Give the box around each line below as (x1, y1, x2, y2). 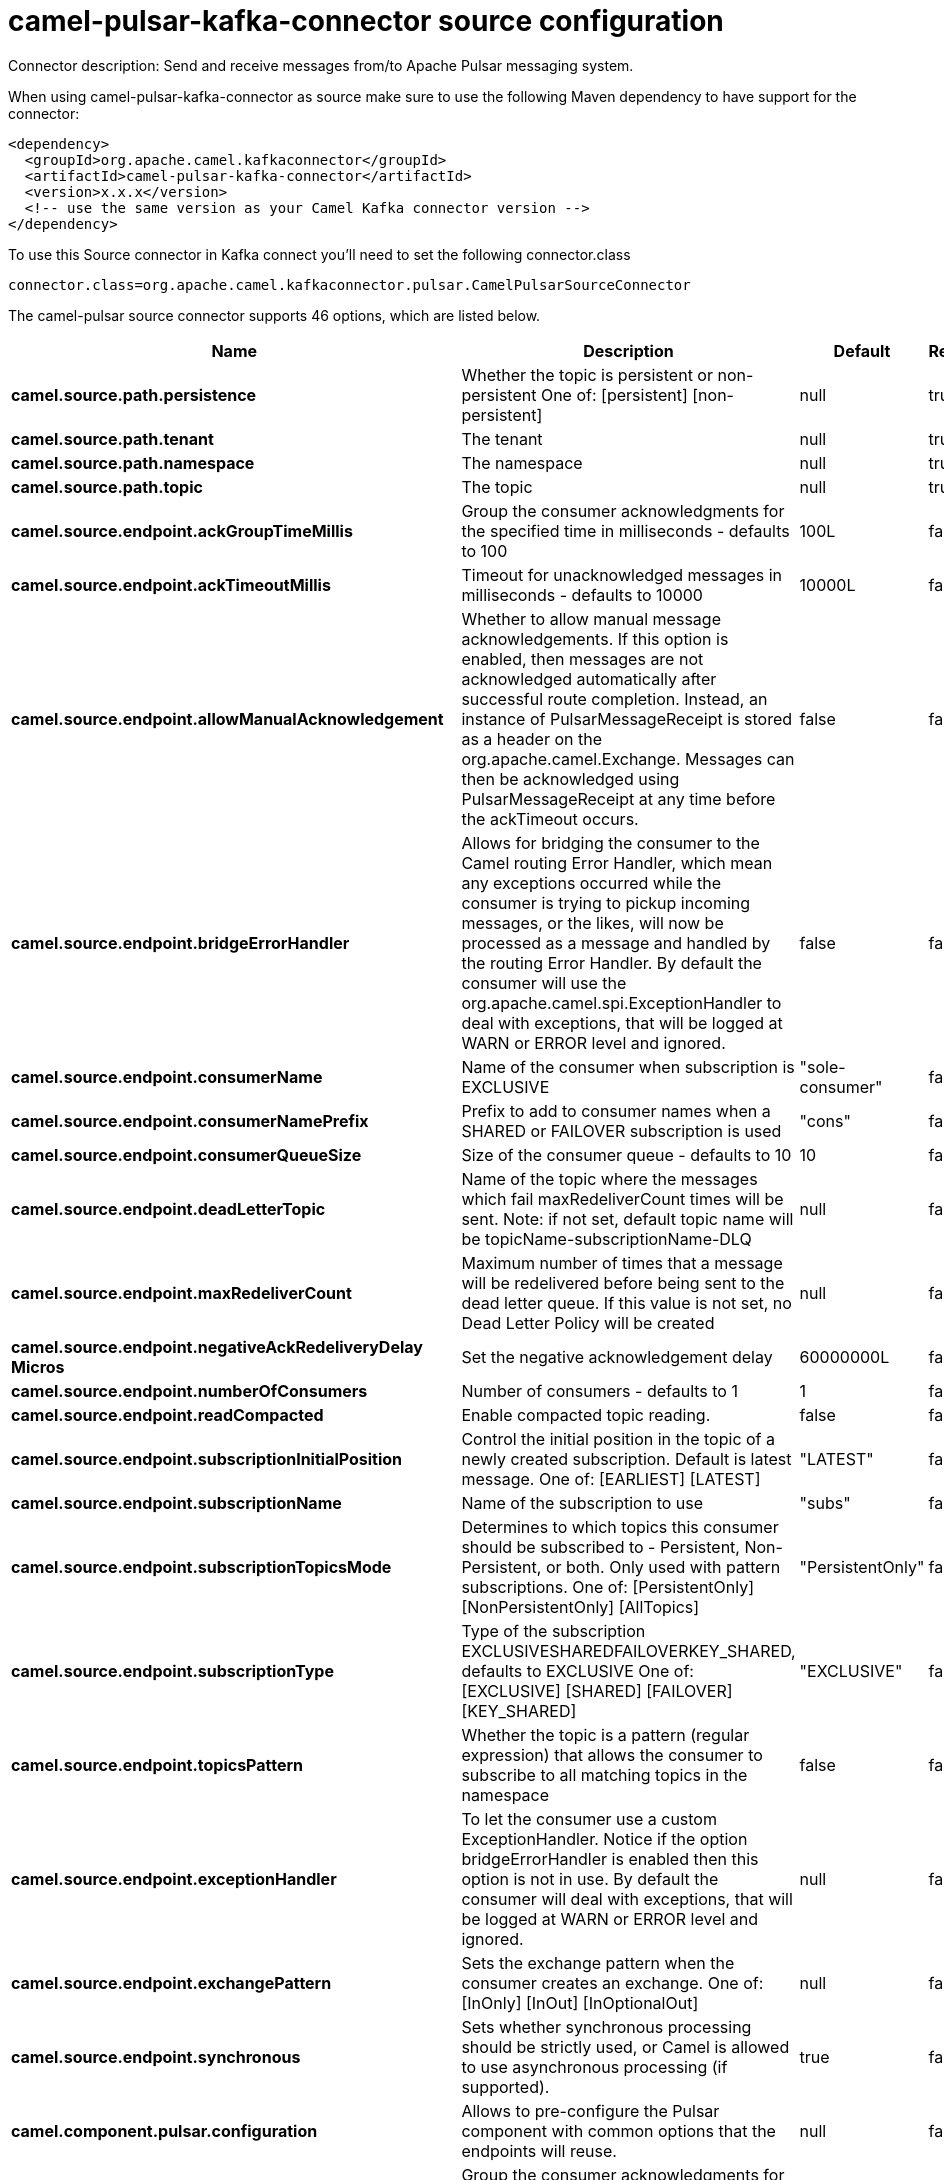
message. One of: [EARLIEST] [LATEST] (461, 1468, 761, 1489)
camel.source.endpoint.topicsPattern (11, 1754, 304, 1775)
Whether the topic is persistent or (461, 364, 713, 385)
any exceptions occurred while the (461, 872, 721, 893)
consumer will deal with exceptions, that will (461, 1888, 793, 1909)
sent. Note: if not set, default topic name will (461, 1208, 794, 1229)
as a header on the (461, 728, 602, 749)
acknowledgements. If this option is (461, 628, 729, 649)
